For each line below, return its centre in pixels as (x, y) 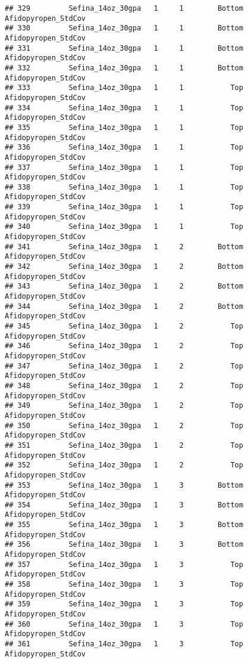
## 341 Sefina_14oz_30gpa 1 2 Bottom (124, 247)
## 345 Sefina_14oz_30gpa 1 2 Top (124, 326)
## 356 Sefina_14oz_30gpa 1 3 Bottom (124, 545)
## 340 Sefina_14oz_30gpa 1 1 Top (124, 227)
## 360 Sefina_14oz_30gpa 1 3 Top (124, 624)
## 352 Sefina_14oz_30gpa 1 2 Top (124, 465)
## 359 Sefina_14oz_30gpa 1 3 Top (124, 604)
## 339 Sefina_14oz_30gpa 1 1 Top (124, 207)
